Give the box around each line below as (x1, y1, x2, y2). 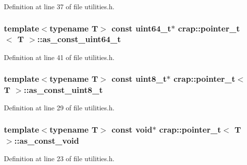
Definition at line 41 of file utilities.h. (4, 52, 115, 62)
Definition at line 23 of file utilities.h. (4, 153, 115, 164)
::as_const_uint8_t (23, 84, 103, 96)
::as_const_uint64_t (37, 33, 121, 45)
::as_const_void (14, 134, 79, 146)
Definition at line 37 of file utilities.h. (4, 1, 115, 11)
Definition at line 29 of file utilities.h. (4, 103, 115, 113)
